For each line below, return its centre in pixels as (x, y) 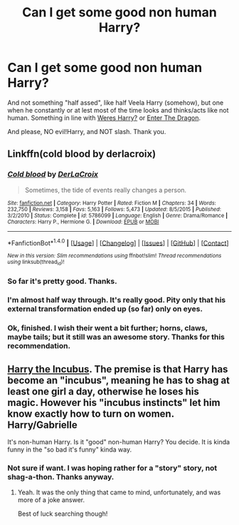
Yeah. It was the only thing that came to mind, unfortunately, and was (119, 492)
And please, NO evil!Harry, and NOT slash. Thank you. (87, 131)
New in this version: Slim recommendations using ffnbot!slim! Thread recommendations (115, 256)
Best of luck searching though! (63, 514)
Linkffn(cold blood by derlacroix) (82, 154)
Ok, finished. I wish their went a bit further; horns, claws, (107, 328)
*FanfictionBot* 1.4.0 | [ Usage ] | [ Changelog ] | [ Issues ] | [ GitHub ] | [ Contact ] (118, 242)
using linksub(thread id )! (36, 262)
